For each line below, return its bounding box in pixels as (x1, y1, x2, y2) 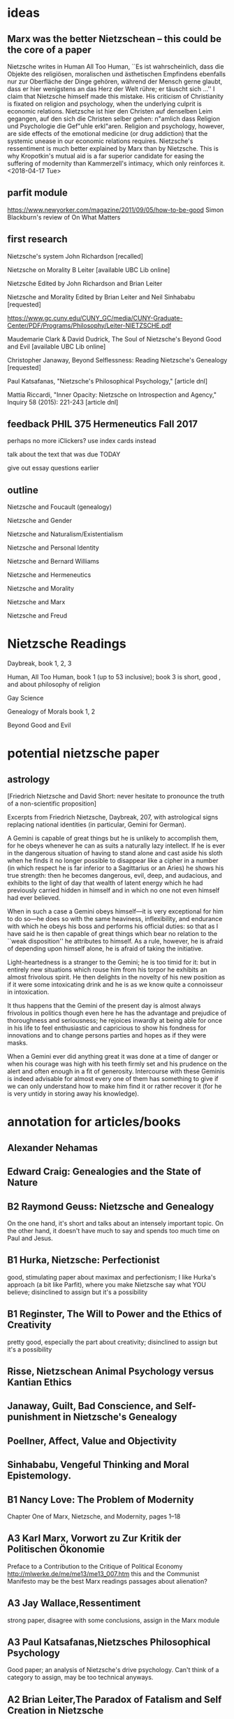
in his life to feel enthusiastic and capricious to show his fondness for (7, 1024, 206, 1032)
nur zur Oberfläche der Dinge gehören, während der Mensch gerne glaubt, (7, 77, 223, 86)
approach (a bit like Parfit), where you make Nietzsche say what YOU (7, 1280, 206, 1289)
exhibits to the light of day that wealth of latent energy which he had (7, 878, 203, 888)
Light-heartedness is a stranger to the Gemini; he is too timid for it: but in (7, 958, 217, 967)
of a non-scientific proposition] (7, 799, 96, 808)
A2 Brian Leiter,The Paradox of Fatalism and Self (7, 1693, 222, 1705)
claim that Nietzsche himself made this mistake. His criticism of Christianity (7, 93, 224, 100)
